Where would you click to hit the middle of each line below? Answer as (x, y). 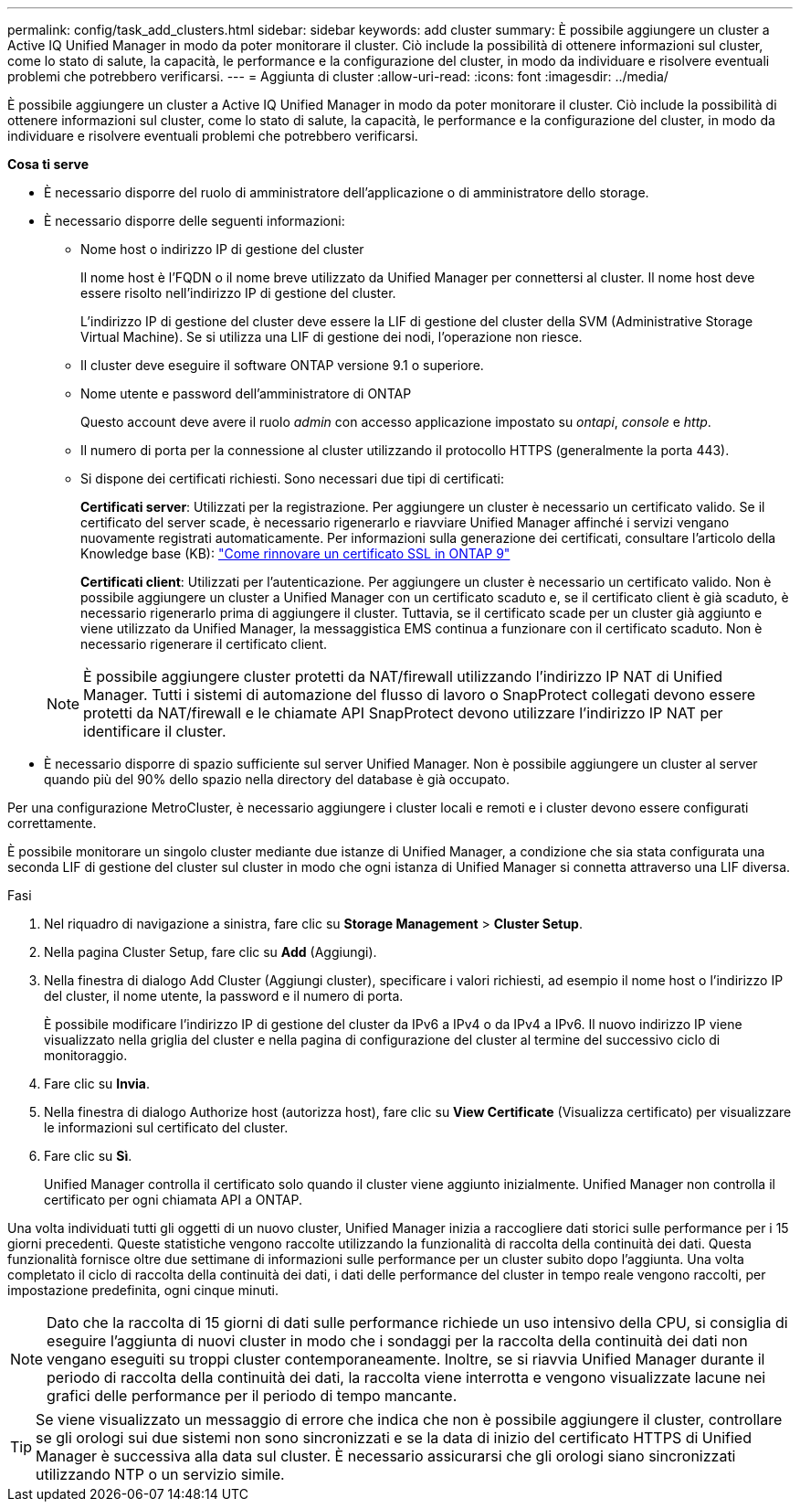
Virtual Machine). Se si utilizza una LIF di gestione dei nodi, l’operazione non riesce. (332, 337)
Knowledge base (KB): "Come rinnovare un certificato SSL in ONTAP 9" (295, 553)
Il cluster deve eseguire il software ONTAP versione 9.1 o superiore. (282, 365)
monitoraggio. (86, 1055)
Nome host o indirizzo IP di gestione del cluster (222, 249)
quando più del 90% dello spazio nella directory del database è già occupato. (277, 779)
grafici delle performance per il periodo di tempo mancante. (252, 1396)
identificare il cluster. (155, 731)
